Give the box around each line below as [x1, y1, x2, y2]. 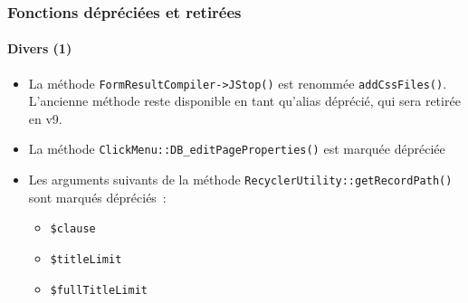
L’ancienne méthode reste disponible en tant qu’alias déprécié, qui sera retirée [28, 91, 461, 110]
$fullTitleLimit [50, 283, 148, 297]
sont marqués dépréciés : [28, 187, 167, 206]
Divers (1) [7, 39, 72, 58]
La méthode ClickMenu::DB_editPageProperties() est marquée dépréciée [28, 139, 445, 158]
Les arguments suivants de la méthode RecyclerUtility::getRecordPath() [28, 170, 453, 189]
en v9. [28, 109, 62, 128]
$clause [50, 223, 96, 236]
